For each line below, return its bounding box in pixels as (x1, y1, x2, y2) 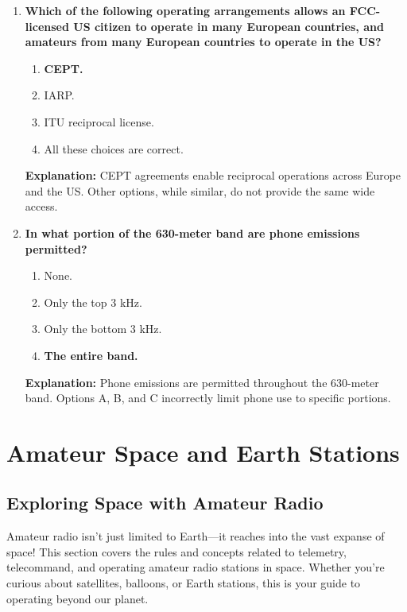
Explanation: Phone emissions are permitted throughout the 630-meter (25, 374, 379, 390)
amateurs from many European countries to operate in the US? (25, 33, 382, 50)
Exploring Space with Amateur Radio (6, 490, 324, 515)
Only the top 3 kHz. (44, 293, 142, 310)
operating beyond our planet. (6, 590, 149, 606)
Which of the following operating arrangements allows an (25, 2, 346, 18)
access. (25, 198, 58, 215)
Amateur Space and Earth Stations (6, 436, 400, 468)
